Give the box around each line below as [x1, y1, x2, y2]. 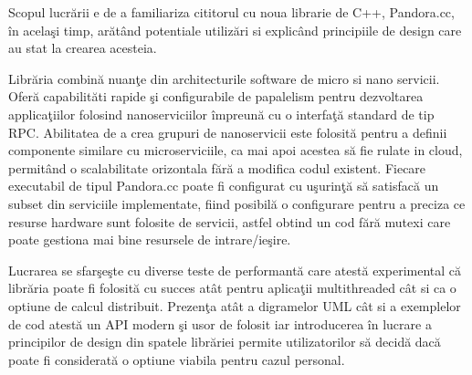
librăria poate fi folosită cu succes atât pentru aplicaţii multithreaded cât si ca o [8, 278, 456, 297]
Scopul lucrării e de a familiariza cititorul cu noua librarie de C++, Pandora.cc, [8, 3, 455, 21]
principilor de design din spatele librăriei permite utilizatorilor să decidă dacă [8, 332, 441, 351]
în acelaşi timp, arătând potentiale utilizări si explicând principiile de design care [8, 20, 462, 39]
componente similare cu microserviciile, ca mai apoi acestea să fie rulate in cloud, [8, 141, 463, 160]
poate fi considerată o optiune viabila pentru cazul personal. [8, 349, 345, 369]
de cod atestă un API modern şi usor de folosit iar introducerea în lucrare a [8, 314, 432, 333]
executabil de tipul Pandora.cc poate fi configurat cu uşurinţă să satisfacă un [8, 176, 439, 195]
